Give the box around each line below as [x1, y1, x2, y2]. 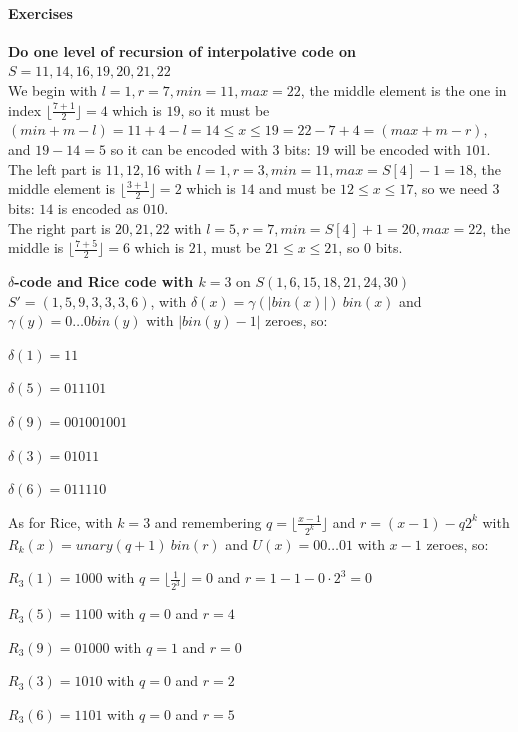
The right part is [8, 217, 111, 238]
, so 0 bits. [338, 237, 403, 258]
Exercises [8, 2, 73, 23]
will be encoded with [334, 139, 461, 159]
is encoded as [57, 198, 139, 219]
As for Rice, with [8, 511, 113, 532]
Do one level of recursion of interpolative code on [8, 40, 356, 61]
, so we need [413, 178, 488, 199]
